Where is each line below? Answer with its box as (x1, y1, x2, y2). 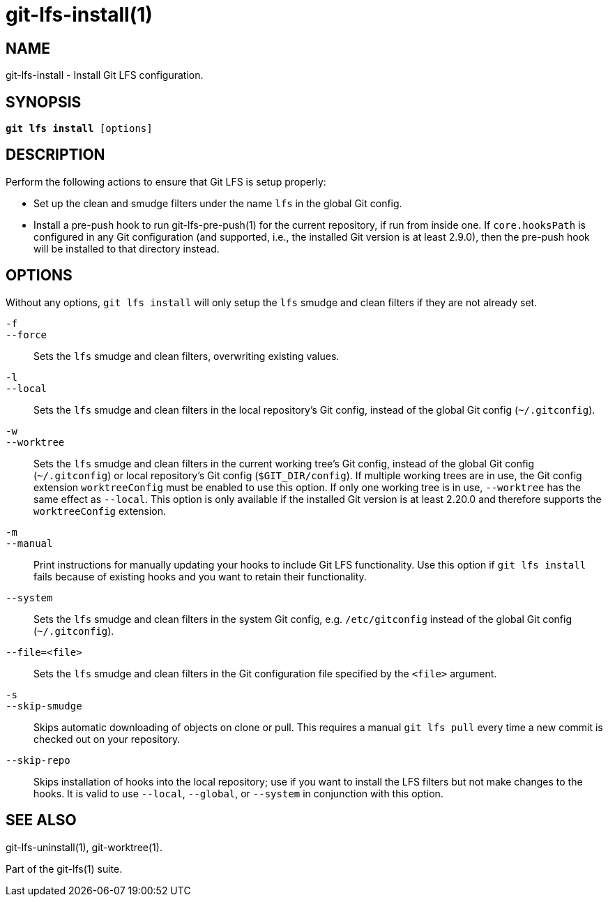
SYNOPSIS (6, 93, 82, 111)
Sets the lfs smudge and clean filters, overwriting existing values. (33, 349, 340, 362)
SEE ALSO (6, 811, 77, 829)
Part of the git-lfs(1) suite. (6, 862, 123, 875)
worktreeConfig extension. (33, 504, 167, 517)
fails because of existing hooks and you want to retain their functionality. (33, 570, 367, 582)
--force (6, 329, 47, 340)
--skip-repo (6, 754, 70, 766)
